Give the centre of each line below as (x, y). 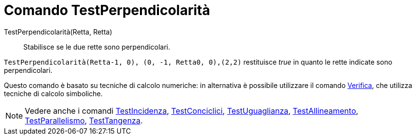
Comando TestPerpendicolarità (107, 10)
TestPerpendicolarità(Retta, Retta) (58, 32)
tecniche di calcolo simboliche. (53, 93)
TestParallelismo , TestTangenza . (84, 120)
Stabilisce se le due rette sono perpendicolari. (97, 47)
